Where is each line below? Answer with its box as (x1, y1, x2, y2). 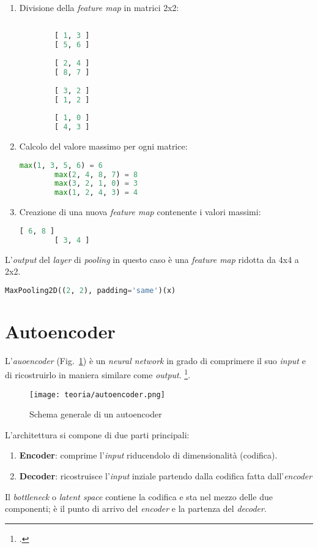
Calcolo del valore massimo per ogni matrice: (19, 140, 188, 153)
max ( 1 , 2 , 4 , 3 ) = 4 (54, 188, 138, 197)
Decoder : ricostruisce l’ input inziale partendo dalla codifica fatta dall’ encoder (19, 470, 312, 482)
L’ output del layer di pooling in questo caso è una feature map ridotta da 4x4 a (5, 253, 299, 265)
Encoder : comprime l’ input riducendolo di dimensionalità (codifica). (19, 449, 278, 462)
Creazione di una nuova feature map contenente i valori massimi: (19, 205, 261, 218)
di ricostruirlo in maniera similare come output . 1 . (5, 367, 191, 381)
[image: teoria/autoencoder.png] (29, 390, 165, 399)
